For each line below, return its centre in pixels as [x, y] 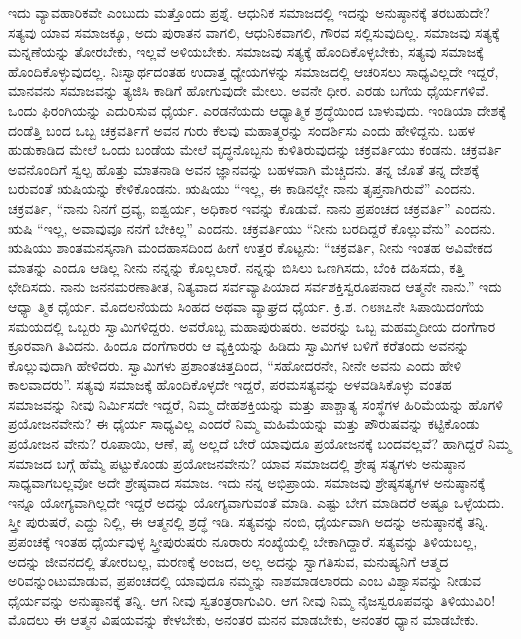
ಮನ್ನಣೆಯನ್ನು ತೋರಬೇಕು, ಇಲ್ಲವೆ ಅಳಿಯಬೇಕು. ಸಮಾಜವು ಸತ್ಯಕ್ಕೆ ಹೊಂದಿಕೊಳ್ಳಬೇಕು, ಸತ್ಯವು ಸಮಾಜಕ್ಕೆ [246, 51]
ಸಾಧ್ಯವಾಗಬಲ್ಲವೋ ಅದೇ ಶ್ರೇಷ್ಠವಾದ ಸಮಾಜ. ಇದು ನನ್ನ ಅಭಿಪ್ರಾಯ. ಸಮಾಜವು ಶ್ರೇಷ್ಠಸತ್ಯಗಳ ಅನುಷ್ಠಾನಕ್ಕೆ [247, 482]
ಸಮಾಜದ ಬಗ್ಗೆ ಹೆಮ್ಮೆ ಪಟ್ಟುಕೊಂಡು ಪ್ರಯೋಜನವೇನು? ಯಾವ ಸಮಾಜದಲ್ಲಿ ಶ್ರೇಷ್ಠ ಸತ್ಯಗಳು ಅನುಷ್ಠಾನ [237, 462]
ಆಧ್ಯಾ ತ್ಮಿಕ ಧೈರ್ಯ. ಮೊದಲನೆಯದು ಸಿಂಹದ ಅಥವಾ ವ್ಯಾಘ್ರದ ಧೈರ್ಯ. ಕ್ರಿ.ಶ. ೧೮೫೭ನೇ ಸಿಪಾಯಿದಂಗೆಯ [246, 305]
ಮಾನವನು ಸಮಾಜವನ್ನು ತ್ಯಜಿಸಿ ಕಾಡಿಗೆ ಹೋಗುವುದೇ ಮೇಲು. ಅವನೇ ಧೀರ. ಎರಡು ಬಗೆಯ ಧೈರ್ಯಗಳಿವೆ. [248, 90]
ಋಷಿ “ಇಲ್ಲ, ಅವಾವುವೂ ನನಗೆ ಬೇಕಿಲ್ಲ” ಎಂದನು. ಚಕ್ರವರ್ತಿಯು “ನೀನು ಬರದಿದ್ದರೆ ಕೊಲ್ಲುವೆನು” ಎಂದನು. [252, 227]
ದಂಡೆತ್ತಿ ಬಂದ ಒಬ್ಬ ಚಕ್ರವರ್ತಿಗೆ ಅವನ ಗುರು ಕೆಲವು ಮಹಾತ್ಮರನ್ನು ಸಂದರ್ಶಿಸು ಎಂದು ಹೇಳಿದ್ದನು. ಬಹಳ [241, 129]
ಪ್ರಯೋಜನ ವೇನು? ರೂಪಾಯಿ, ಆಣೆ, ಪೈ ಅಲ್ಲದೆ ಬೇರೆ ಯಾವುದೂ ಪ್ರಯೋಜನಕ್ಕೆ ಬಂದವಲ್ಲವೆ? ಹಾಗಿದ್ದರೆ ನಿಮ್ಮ [259, 443]
